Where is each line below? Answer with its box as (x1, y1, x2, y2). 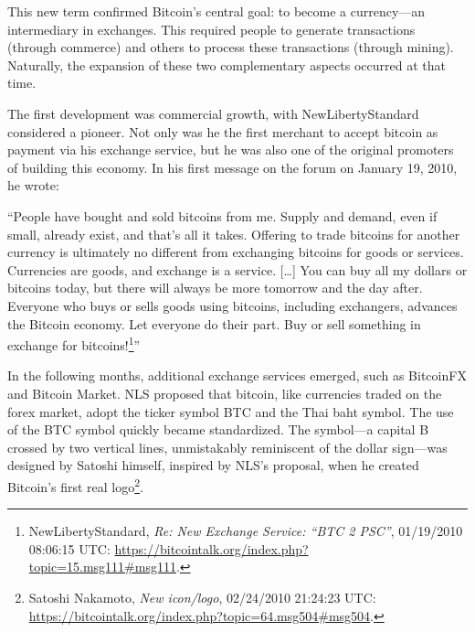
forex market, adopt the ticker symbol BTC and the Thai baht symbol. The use (7, 402, 454, 421)
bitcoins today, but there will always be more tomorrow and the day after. (7, 278, 423, 297)
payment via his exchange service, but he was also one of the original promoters (7, 140, 454, 159)
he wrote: (7, 176, 59, 195)
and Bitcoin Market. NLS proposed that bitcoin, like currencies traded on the (7, 383, 442, 402)
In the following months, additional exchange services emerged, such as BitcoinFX (7, 366, 467, 385)
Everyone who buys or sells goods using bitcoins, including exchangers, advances (7, 295, 458, 315)
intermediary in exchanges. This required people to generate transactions (7, 19, 416, 38)
